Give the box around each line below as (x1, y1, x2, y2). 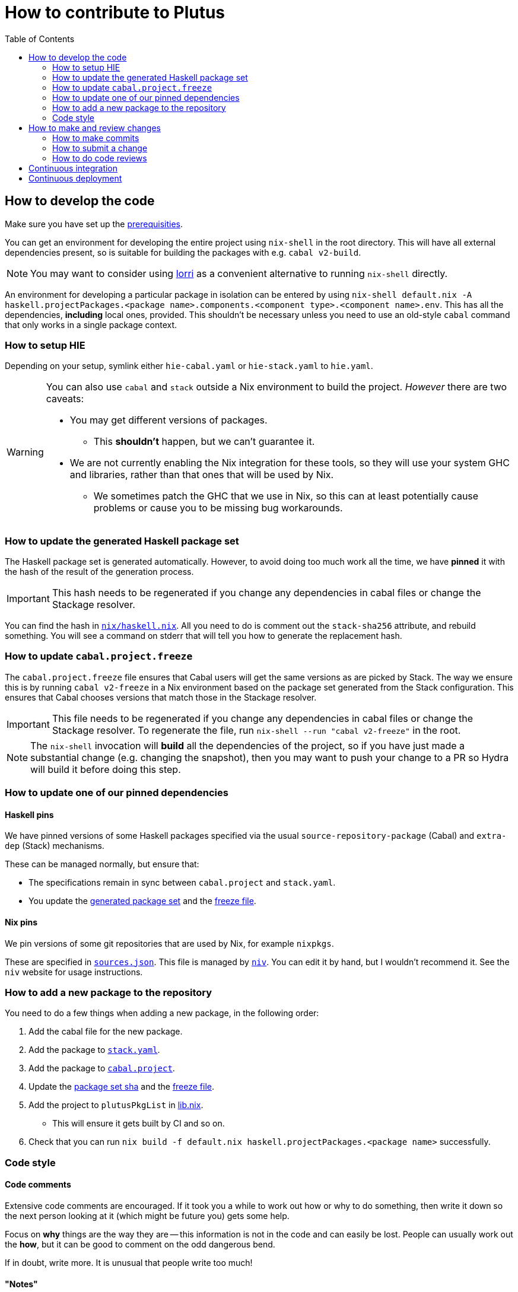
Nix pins (5, 917, 38, 928)
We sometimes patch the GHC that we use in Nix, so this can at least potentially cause (93, 490, 479, 502)
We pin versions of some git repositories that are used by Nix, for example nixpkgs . (5, 938, 334, 949)
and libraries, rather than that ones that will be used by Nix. (69, 469, 333, 481)
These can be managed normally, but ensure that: (5, 859, 199, 870)
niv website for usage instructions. (5, 966, 143, 977)
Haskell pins (5, 809, 54, 820)
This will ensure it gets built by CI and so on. (52, 1118, 225, 1129)
